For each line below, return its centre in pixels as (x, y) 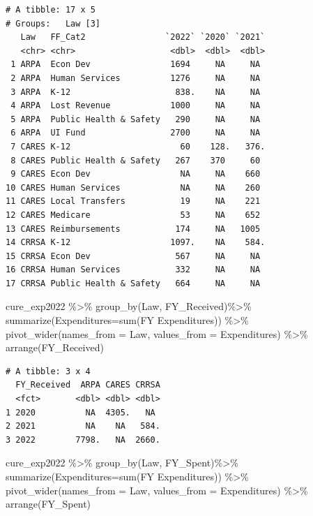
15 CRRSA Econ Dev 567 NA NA (133, 256)
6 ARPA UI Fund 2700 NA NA (136, 133)
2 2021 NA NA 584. (83, 426)
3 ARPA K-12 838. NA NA (136, 92)
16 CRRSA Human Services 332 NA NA (133, 270)
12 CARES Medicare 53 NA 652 (133, 215)
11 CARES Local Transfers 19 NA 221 (133, 201)
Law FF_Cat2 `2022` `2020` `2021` (143, 37)
